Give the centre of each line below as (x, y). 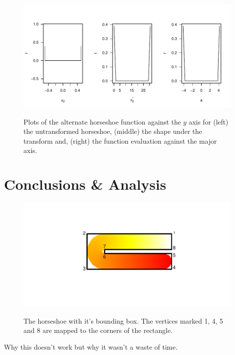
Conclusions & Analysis (85, 184)
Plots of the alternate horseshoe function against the (102, 121)
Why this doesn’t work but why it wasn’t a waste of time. (91, 346)
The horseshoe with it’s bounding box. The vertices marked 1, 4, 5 (123, 320)
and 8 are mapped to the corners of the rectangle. (98, 330)
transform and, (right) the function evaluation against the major (120, 140)
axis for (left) (209, 121)
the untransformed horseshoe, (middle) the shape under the (113, 131)
